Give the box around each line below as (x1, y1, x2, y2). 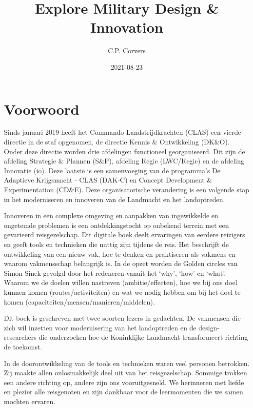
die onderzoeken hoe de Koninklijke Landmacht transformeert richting (39, 332, 248, 342)
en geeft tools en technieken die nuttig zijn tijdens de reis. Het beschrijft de (4, 239, 229, 249)
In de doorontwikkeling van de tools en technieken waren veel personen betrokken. (4, 358, 250, 368)
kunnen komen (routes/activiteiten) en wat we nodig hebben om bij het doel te (4, 286, 241, 297)
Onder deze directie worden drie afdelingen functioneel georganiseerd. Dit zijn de (4, 146, 245, 156)
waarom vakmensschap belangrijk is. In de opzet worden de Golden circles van (4, 258, 238, 268)
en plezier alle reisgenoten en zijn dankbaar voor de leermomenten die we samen (4, 387, 243, 397)
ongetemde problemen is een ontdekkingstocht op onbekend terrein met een (4, 220, 229, 230)
